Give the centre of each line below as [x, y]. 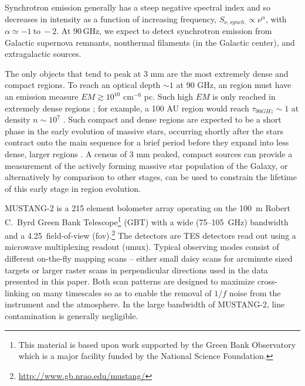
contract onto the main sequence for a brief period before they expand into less [147, 142]
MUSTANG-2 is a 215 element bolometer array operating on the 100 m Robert [148, 208]
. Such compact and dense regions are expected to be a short [172, 119]
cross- [267, 281]
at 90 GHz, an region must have [234, 85]
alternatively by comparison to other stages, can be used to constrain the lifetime [151, 177]
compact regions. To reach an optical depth [83, 85]
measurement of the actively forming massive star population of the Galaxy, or [146, 165]
